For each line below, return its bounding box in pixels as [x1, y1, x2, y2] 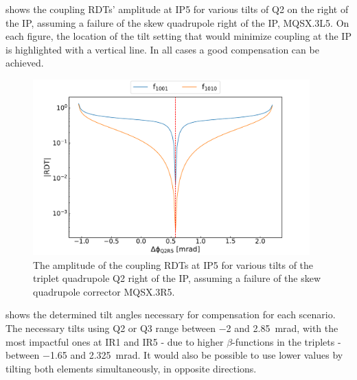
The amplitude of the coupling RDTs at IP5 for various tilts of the [33, 257, 314, 272]
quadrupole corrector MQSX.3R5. [33, 284, 175, 298]
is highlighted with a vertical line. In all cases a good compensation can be [5, 42, 319, 56]
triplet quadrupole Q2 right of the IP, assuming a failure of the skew [33, 271, 321, 285]
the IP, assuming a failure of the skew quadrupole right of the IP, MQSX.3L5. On [5, 15, 349, 29]
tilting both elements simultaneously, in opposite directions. [5, 361, 257, 375]
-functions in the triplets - [232, 334, 341, 348]
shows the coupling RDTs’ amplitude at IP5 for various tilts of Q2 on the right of [5, 2, 349, 16]
